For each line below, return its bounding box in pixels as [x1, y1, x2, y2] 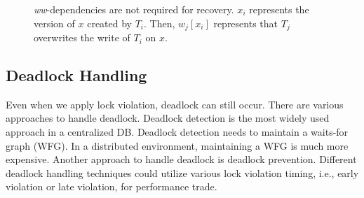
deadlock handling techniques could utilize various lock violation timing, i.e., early [6, 165, 359, 180]
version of [34, 15, 75, 30]
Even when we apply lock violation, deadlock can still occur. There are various [6, 97, 344, 111]
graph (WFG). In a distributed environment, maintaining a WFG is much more [6, 138, 349, 153]
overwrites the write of [34, 30, 130, 45]
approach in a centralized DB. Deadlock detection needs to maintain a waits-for [6, 125, 349, 139]
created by [87, 15, 133, 30]
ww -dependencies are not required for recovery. [34, 2, 234, 16]
